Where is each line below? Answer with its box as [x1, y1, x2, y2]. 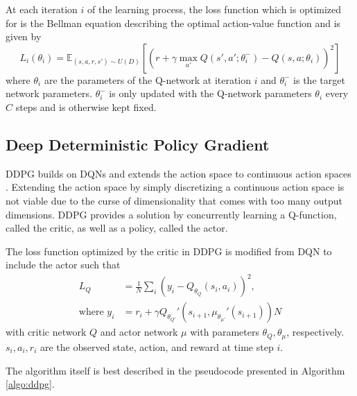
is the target [293, 72, 345, 87]
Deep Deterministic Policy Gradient [6, 133, 270, 155]
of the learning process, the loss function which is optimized [87, 2, 342, 16]
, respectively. [286, 325, 345, 339]
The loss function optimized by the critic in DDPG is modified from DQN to [6, 243, 332, 258]
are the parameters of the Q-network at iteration [44, 72, 252, 87]
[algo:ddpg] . [6, 377, 55, 391]
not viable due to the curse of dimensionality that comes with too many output [6, 193, 342, 207]
